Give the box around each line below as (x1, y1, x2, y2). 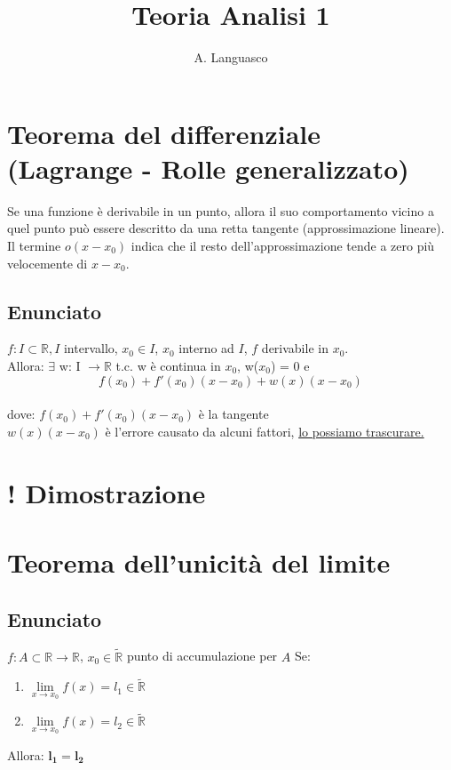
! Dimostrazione (7, 474, 206, 510)
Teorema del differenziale (7, 115, 320, 151)
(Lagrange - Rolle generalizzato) (7, 149, 409, 186)
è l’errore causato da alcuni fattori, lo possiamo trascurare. (105, 421, 424, 440)
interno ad (178, 339, 234, 357)
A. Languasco (194, 48, 268, 67)
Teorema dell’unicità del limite (7, 543, 391, 580)
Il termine (7, 237, 61, 255)
